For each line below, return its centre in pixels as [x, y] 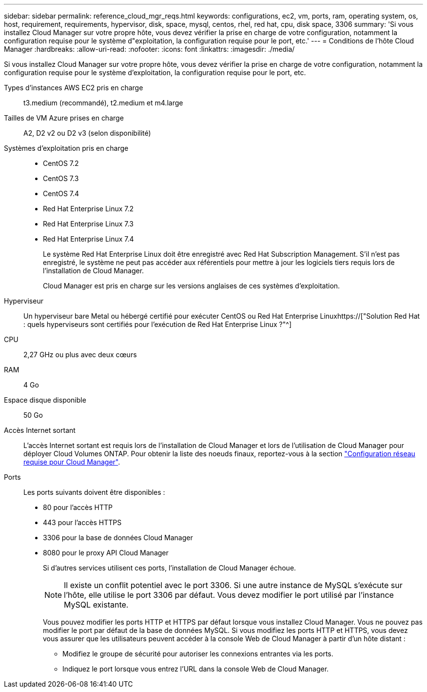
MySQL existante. [96, 605]
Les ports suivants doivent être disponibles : [94, 492]
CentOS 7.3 [61, 178]
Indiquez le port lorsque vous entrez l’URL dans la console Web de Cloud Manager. [196, 669]
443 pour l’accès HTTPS [82, 522]
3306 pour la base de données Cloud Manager [118, 538]
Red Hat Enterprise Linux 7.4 [88, 239]
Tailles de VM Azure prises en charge [64, 118]
